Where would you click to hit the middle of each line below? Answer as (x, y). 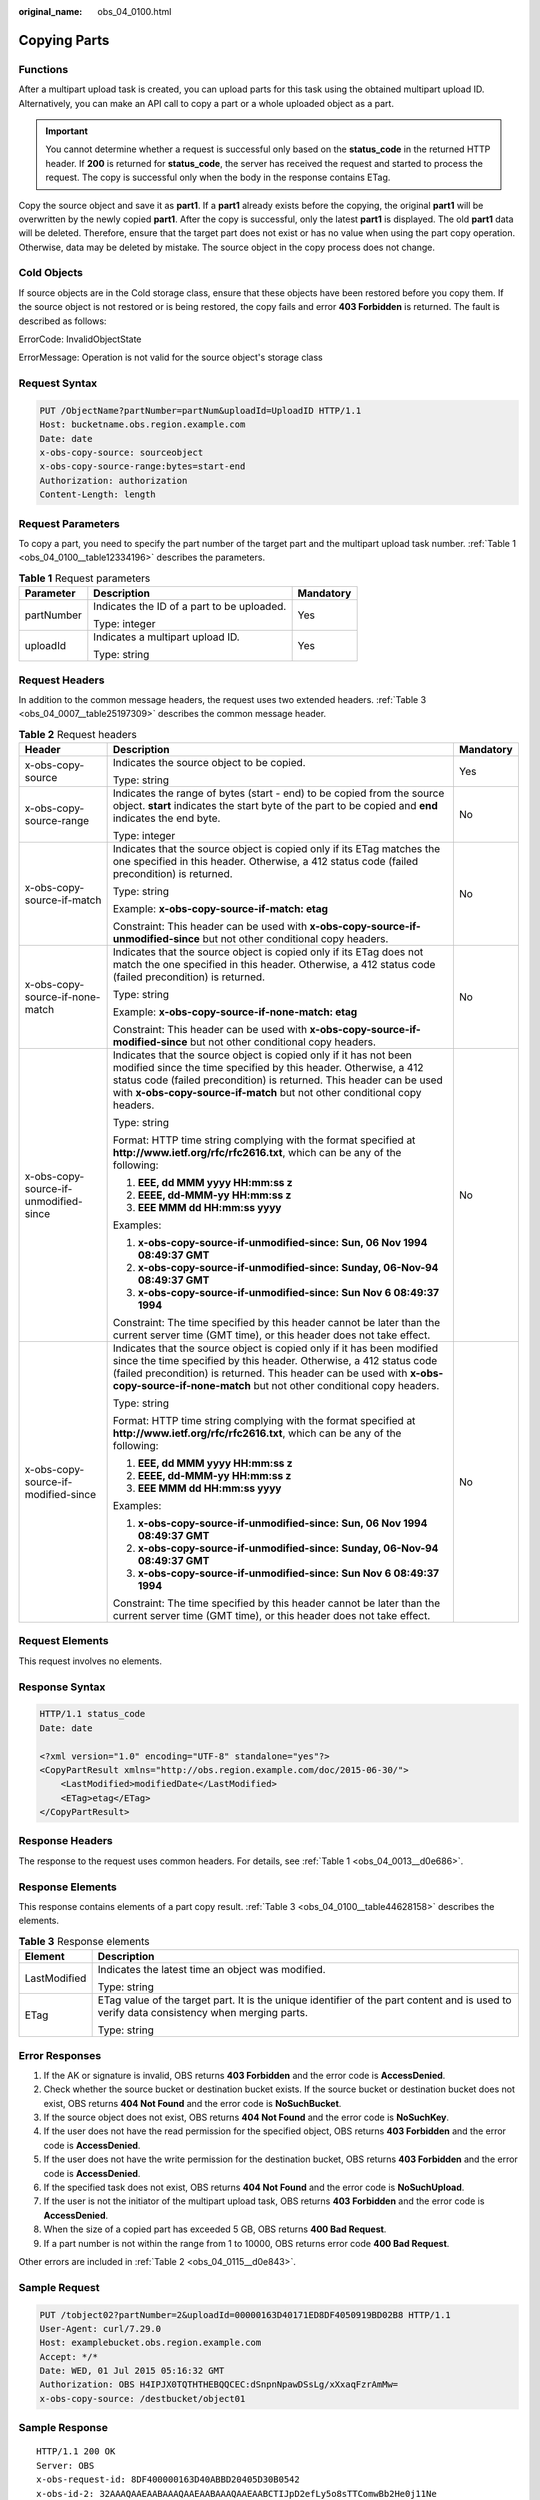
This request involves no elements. (90, 1661)
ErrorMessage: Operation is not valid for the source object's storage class (171, 357)
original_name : (50, 11)
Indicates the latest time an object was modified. (211, 1970)
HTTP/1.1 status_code (92, 1714)
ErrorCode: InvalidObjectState (80, 339)
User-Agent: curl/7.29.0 (100, 2328)
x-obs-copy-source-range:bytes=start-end (142, 466)
